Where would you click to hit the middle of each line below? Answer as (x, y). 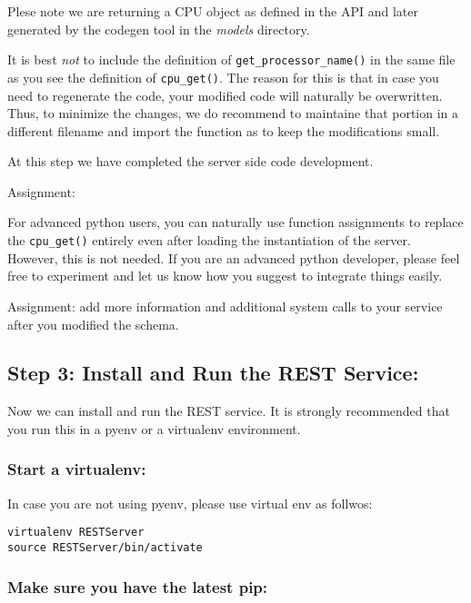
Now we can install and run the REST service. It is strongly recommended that (229, 411)
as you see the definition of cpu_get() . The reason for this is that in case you (223, 77)
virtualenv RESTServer (76, 533)
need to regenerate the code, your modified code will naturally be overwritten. (225, 95)
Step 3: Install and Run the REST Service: (213, 373)
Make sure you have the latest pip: (138, 586)
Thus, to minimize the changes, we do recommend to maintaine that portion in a (233, 113)
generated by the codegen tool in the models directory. (159, 29)
